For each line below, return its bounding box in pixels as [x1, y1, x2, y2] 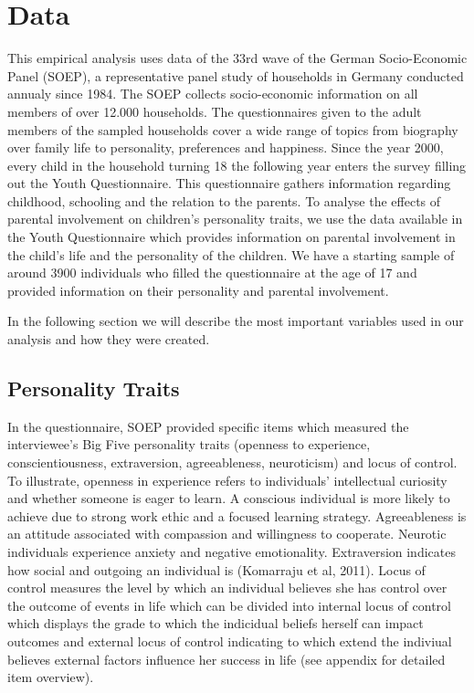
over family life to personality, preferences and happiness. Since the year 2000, [7, 138, 444, 157]
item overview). [7, 667, 94, 687]
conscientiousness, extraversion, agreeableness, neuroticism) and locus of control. [7, 453, 458, 472]
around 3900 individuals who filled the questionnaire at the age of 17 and [7, 263, 417, 282]
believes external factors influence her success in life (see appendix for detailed [7, 649, 446, 668]
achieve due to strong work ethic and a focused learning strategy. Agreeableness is [7, 506, 467, 525]
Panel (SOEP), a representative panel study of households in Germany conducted [7, 66, 464, 85]
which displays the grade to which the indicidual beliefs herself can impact [7, 614, 424, 633]
